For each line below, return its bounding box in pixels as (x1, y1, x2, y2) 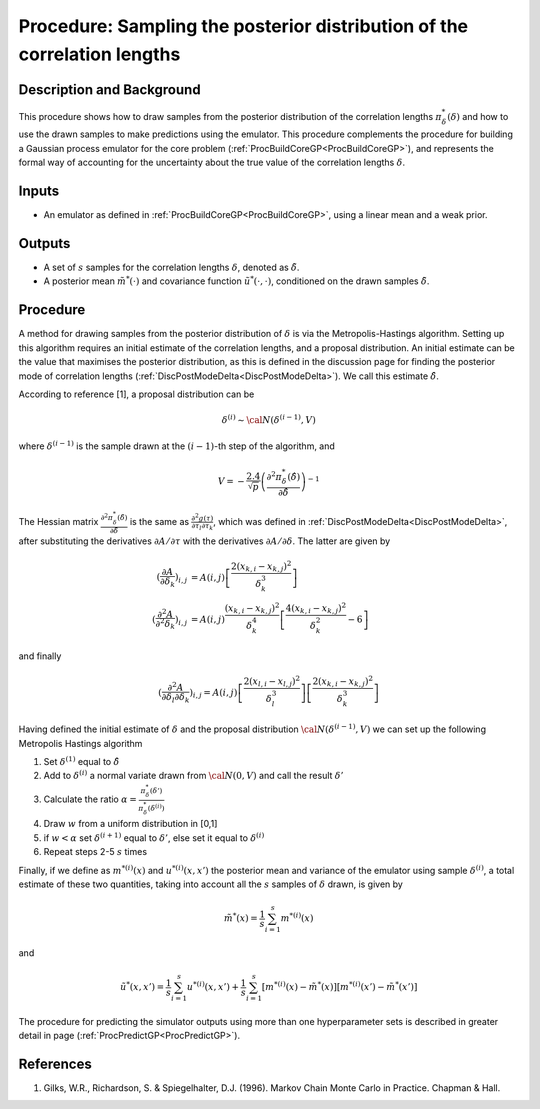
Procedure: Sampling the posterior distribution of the (18, 15, 469, 37)
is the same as (129, 515, 190, 527)
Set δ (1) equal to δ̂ (43, 755, 120, 767)
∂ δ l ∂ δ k (161, 691, 190, 705)
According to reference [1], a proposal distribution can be (18, 388, 255, 400)
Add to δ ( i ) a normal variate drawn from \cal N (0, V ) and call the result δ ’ (43, 768, 344, 782)
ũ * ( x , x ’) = (120, 980, 165, 993)
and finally (18, 650, 62, 662)
